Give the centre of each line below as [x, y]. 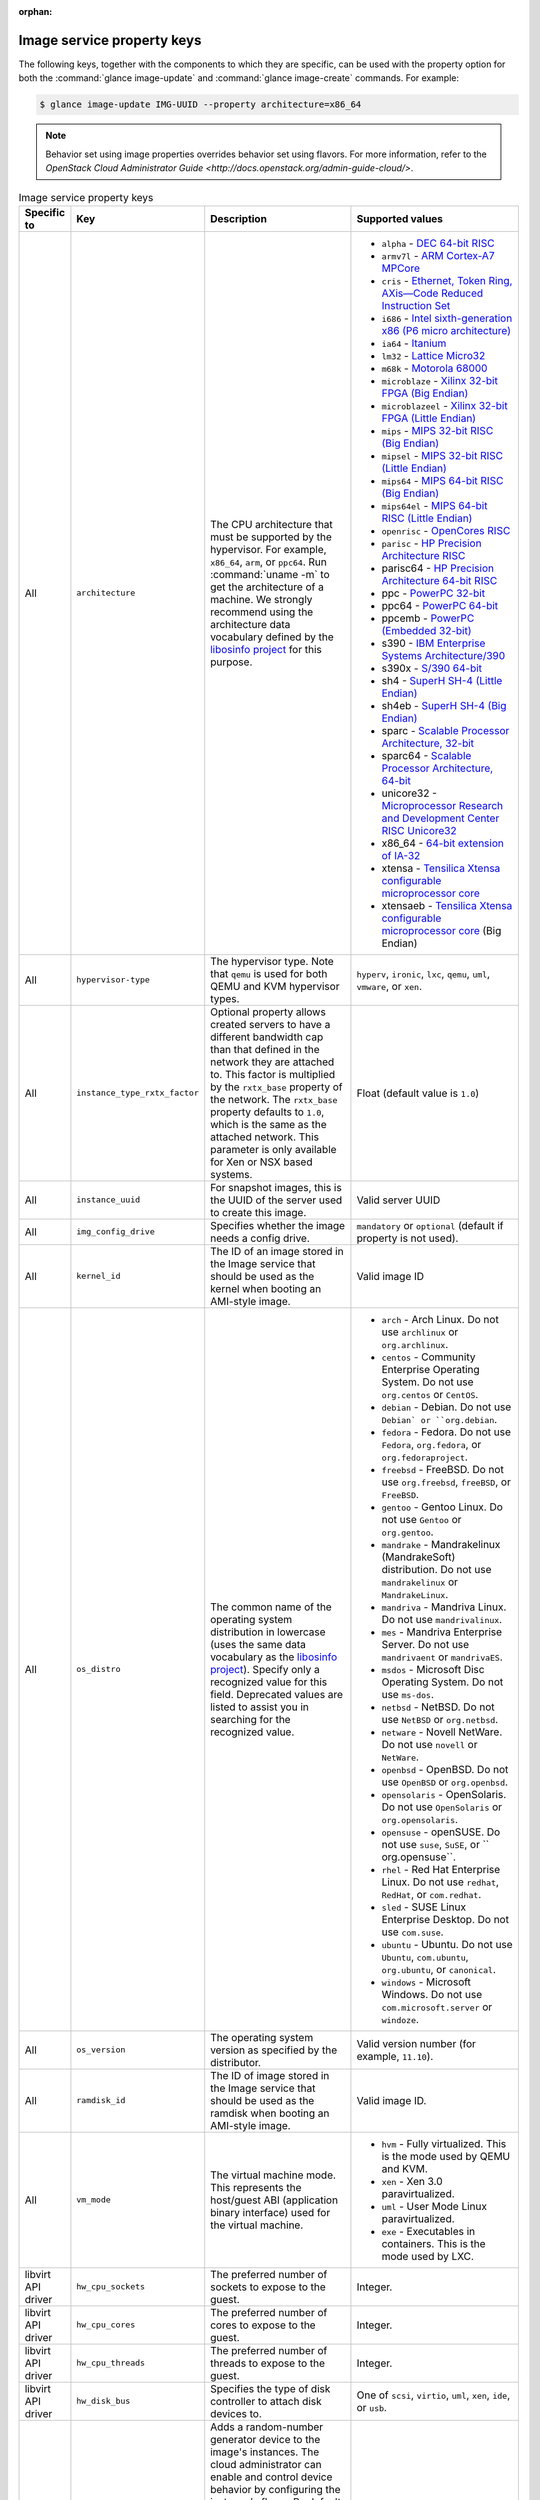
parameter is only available [273, 1149]
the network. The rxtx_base [274, 1099]
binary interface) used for [270, 2212]
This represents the [256, 2187]
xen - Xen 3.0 [412, 2181]
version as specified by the [274, 2050]
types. [225, 998]
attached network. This [265, 1137]
